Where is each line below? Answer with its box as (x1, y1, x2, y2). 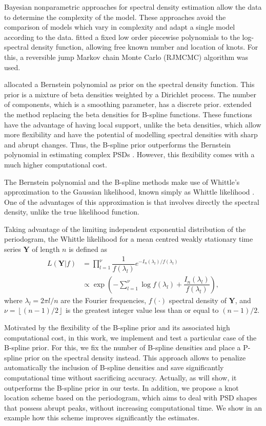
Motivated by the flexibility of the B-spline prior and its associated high (4, 322, 230, 332)
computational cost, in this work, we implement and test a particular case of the (4, 332, 257, 343)
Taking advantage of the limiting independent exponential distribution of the (4, 223, 246, 234)
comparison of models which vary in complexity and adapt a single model (4, 22, 235, 32)
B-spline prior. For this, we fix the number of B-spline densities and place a (4, 342, 241, 353)
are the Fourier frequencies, (60, 294, 147, 305)
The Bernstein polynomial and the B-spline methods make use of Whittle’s (4, 176, 240, 187)
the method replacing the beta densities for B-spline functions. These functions (4, 109, 252, 119)
